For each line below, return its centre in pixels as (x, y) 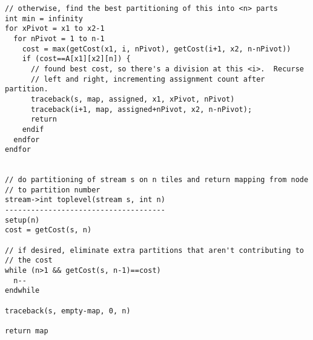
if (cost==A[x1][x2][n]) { (76, 59)
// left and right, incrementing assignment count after (148, 79)
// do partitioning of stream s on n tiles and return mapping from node (157, 180)
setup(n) (22, 220)
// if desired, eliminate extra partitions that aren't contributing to (154, 250)
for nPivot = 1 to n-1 (59, 38)
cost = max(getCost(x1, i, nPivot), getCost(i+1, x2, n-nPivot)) (156, 49)
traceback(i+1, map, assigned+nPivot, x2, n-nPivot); (141, 109)
